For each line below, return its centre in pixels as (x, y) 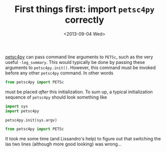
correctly (85, 20)
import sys (17, 106)
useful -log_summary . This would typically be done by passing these (75, 62)
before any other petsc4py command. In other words (59, 73)
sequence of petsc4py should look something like (56, 97)
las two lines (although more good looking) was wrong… (63, 144)
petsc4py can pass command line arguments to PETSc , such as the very (79, 57)
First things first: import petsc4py (85, 9)
